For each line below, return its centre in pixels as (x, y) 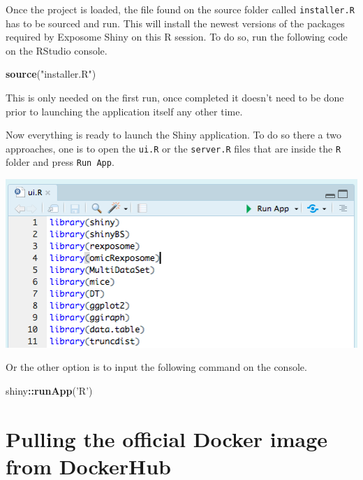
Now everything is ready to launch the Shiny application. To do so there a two (173, 135)
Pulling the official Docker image (166, 438)
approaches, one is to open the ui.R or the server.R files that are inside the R (173, 148)
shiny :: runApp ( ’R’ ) (49, 390)
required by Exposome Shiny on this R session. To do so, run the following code (177, 37)
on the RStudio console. (57, 50)
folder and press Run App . (60, 162)
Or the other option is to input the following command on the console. (156, 367)
